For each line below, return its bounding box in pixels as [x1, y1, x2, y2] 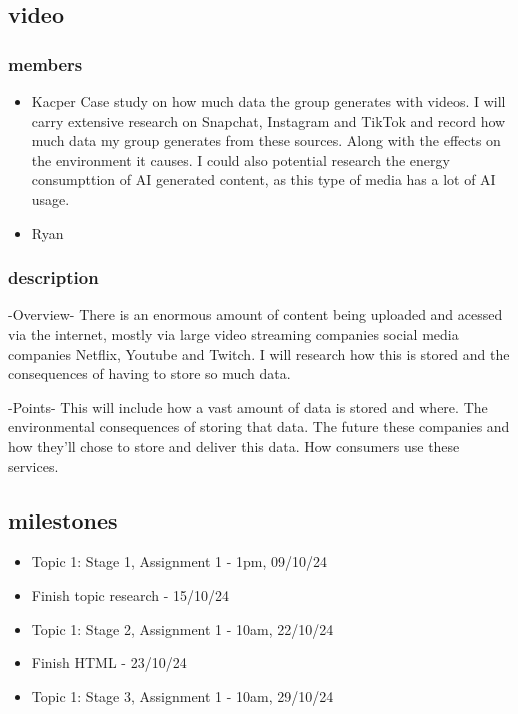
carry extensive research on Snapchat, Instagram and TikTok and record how [31, 110, 506, 131]
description [8, 265, 99, 290]
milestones [8, 504, 118, 535]
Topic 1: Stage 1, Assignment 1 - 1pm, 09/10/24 [31, 551, 328, 572]
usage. [31, 188, 70, 209]
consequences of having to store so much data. [8, 363, 291, 384]
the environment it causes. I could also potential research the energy [31, 149, 450, 170]
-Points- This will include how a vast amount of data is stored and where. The [8, 396, 488, 417]
